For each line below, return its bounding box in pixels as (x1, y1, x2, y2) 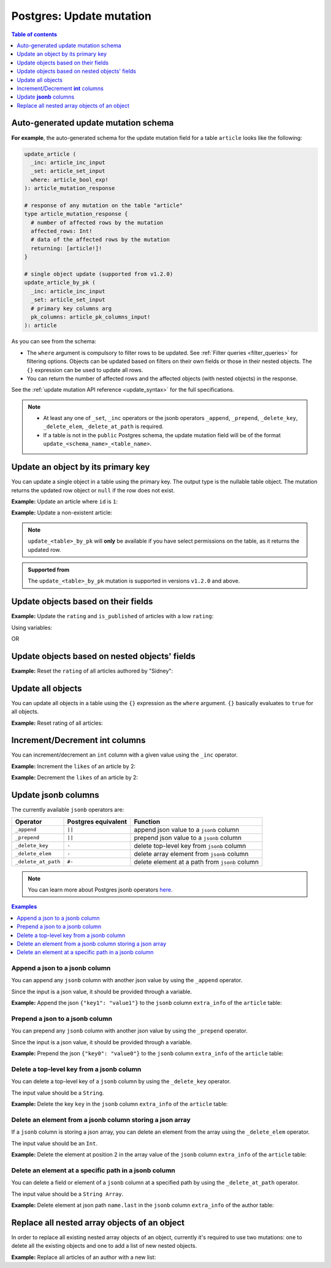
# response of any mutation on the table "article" (24, 202, 183, 208)
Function (134, 817, 161, 826)
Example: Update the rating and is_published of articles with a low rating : (11, 613, 214, 620)
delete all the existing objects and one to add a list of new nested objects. (11, 1242, 197, 1250)
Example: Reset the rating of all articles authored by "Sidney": (11, 667, 173, 674)
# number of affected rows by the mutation (31, 219, 164, 226)
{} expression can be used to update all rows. (26, 366, 143, 373)
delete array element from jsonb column (134, 849, 249, 858)
